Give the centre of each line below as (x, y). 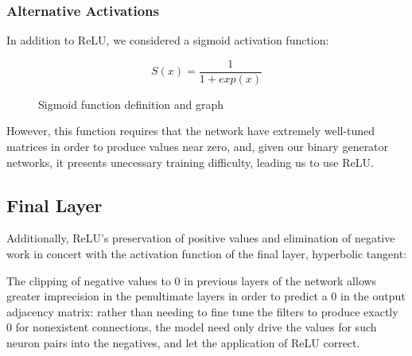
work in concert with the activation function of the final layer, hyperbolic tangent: (207, 254)
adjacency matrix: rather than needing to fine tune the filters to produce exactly (202, 311)
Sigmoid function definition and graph (131, 104)
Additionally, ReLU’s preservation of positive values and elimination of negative (201, 238)
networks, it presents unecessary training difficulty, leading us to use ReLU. (190, 162)
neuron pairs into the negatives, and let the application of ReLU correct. (183, 343)
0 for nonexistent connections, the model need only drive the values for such (192, 327)
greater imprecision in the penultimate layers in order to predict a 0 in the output (206, 296)
